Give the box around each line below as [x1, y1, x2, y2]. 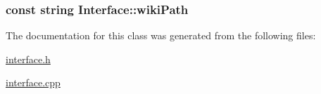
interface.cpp [6, 75, 61, 90]
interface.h [6, 51, 51, 66]
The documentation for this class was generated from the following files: [6, 28, 316, 43]
